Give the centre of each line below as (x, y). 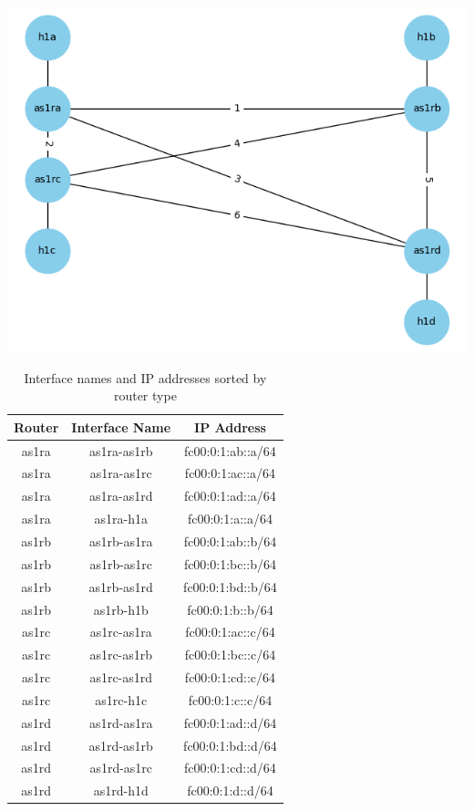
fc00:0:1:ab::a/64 (230, 450)
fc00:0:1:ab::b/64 (230, 541)
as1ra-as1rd (121, 496)
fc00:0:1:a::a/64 (230, 519)
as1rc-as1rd (121, 677)
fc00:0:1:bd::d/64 (230, 745)
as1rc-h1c (121, 699)
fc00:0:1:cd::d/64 (230, 768)
